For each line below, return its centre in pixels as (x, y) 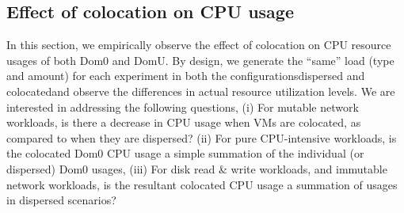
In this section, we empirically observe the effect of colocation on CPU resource (199, 45)
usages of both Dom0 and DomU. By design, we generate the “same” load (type (200, 60)
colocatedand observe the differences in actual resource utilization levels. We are (201, 91)
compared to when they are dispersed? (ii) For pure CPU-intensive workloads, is (202, 137)
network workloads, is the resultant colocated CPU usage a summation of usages (202, 184)
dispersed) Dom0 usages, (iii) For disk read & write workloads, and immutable (197, 168)
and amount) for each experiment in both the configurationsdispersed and (186, 76)
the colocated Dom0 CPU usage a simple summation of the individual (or (185, 153)
